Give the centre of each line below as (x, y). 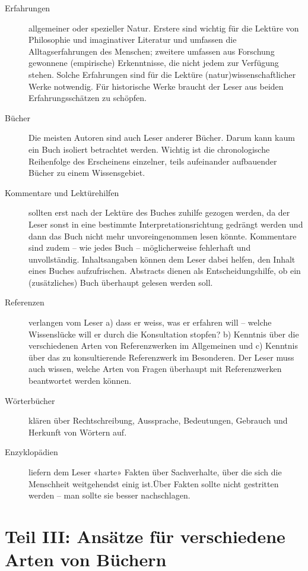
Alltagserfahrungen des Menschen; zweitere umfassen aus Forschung (152, 51)
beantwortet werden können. (80, 381)
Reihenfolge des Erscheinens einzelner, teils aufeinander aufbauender (153, 161)
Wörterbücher (30, 400)
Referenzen (25, 302)
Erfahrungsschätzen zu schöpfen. (88, 98)
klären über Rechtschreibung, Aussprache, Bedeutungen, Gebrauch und (158, 420)
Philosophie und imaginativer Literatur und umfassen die (133, 40)
